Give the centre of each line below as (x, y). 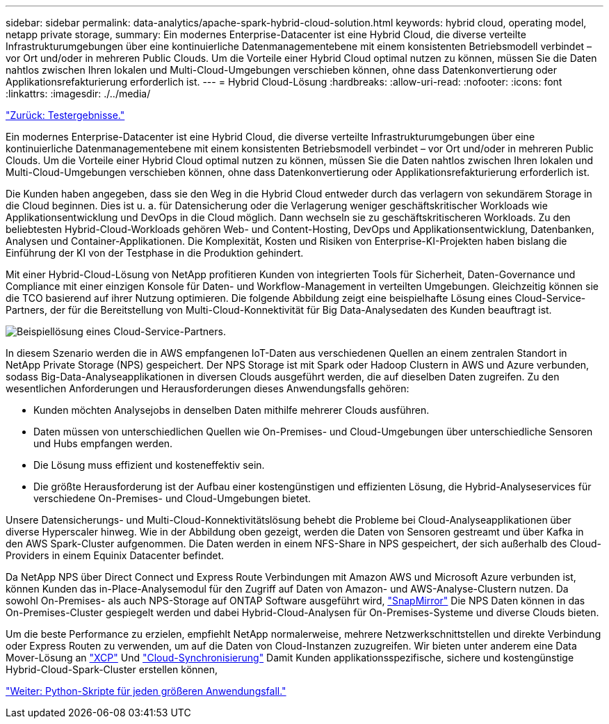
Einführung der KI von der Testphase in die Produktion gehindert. (155, 253)
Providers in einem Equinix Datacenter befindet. (115, 555)
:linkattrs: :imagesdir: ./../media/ (78, 94)
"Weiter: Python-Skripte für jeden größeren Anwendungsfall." (146, 691)
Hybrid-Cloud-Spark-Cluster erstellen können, (112, 669)
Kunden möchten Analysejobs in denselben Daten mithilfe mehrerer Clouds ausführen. (232, 410)
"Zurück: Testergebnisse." (65, 115)
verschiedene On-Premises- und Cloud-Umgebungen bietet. (172, 498)
